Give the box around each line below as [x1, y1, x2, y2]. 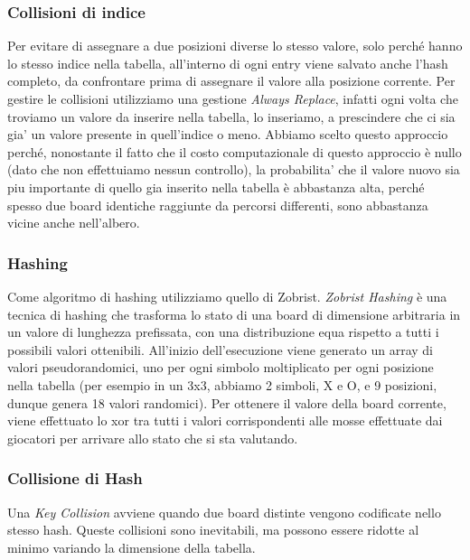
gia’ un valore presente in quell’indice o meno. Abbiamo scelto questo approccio [7, 125, 448, 144]
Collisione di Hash [7, 467, 143, 490]
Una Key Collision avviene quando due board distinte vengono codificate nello [7, 502, 441, 521]
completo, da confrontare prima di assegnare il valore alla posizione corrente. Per [7, 71, 456, 90]
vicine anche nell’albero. [7, 213, 140, 232]
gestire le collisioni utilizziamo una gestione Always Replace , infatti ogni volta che [7, 89, 458, 107]
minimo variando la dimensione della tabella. [7, 537, 256, 556]
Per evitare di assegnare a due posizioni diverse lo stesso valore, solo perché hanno [7, 36, 463, 55]
